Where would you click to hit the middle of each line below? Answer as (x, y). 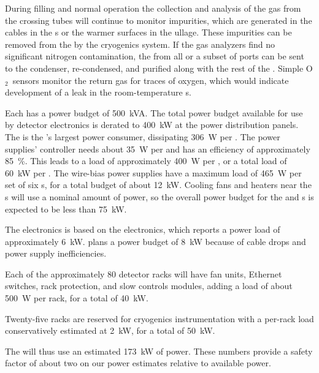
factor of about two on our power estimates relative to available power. (138, 363)
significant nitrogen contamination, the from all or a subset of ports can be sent (155, 56)
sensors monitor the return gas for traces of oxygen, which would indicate (151, 80)
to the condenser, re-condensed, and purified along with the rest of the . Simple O (159, 68)
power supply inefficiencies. (56, 253)
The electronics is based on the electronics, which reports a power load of (143, 229)
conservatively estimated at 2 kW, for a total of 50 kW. (110, 330)
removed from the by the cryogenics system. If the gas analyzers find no (140, 44)
